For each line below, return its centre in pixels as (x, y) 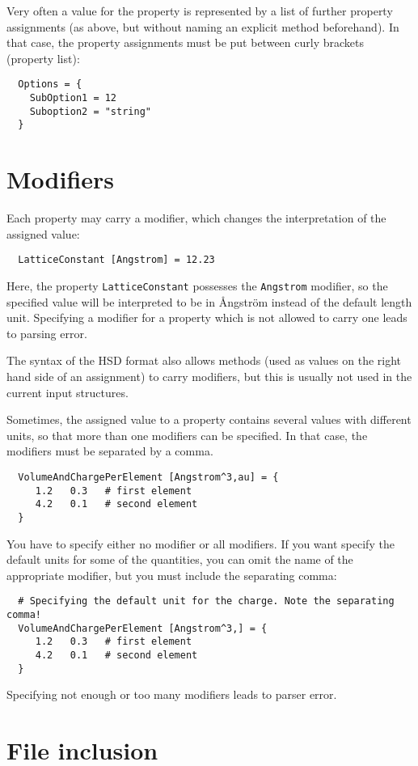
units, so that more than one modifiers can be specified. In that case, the (187, 435)
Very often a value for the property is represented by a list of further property (200, 11)
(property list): (43, 58)
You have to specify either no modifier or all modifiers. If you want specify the (201, 543)
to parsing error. (47, 333)
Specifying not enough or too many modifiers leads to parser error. (172, 694)
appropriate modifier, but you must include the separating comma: (172, 575)
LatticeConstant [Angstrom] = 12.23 (116, 260)
